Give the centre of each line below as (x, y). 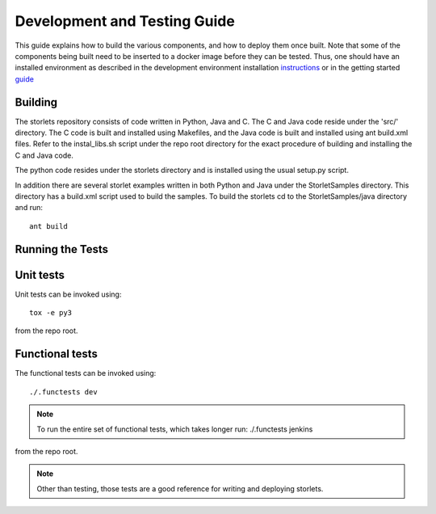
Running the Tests (62, 249)
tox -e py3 (51, 313)
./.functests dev (63, 392)
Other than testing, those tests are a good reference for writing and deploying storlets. (180, 488)
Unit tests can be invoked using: (68, 294)
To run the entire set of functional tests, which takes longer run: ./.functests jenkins (175, 429)
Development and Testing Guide (125, 21)
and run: (29, 208)
